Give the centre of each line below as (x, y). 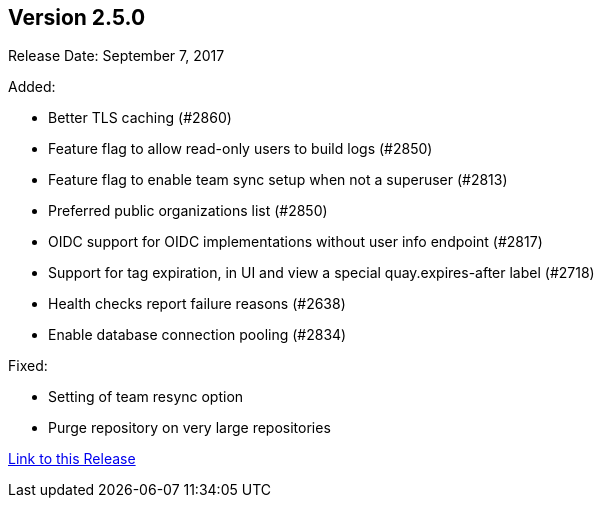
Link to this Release (72, 459)
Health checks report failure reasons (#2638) (197, 304)
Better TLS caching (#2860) (140, 118)
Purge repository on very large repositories (189, 428)
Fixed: (28, 366)
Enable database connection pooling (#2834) (197, 335)
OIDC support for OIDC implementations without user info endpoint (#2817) (295, 242)
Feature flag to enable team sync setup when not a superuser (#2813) (278, 180)
